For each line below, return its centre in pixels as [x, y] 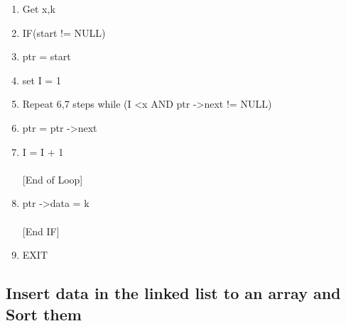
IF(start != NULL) [64, 32]
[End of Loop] [53, 179]
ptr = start [47, 56]
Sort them [44, 314]
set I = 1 [42, 80]
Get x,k [39, 9]
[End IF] [41, 231]
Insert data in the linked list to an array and [173, 293]
